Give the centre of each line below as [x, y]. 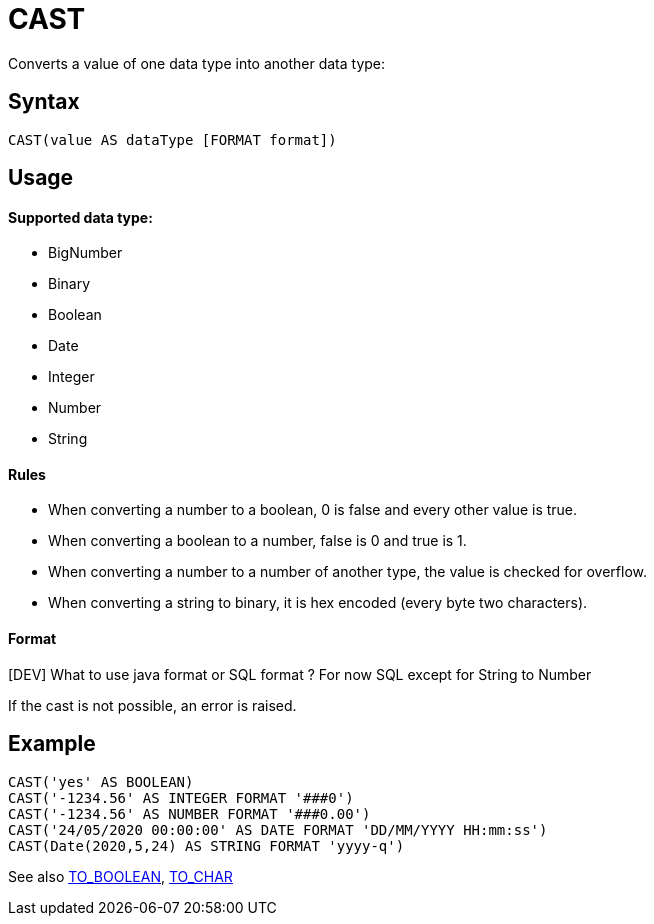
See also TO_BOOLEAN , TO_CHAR [120, 876]
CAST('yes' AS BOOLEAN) [101, 781]
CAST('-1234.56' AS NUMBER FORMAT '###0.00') [189, 813]
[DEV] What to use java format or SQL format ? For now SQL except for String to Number [300, 674]
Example [52, 744]
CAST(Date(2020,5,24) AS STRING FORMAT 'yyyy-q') [206, 845]
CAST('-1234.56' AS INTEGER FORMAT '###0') [181, 797]
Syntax [44, 102]
